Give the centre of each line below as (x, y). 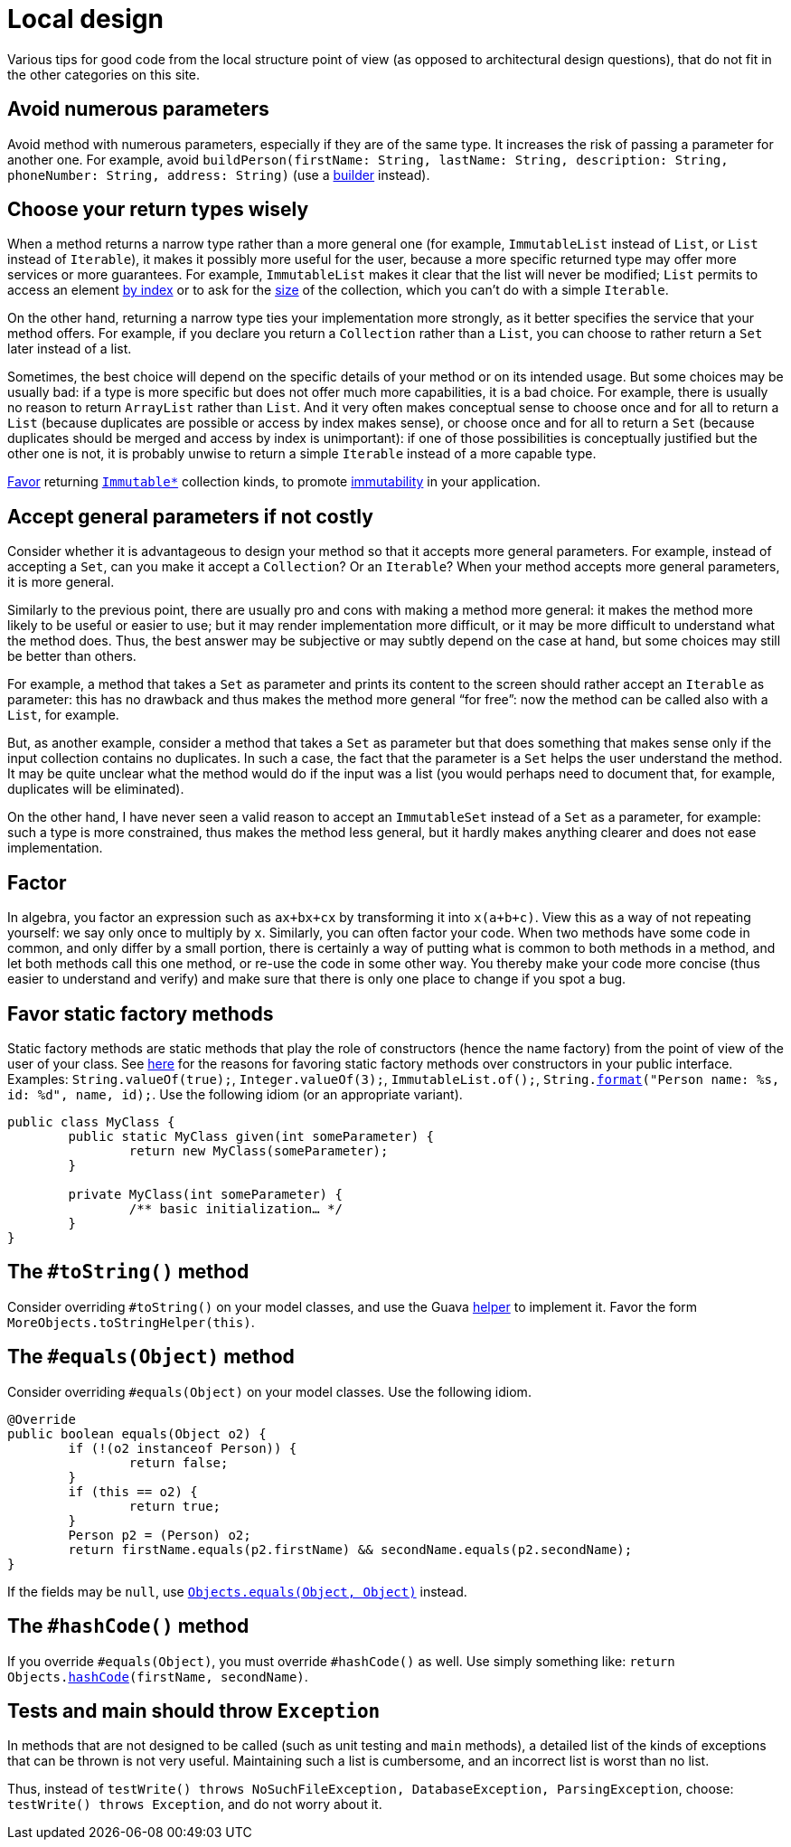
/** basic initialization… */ (235, 1208)
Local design (85, 19)
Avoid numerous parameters (138, 109)
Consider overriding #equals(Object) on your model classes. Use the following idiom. (269, 1391)
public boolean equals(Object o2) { (137, 1433)
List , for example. (63, 715)
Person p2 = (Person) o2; (160, 1535)
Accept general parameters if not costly (190, 516)
